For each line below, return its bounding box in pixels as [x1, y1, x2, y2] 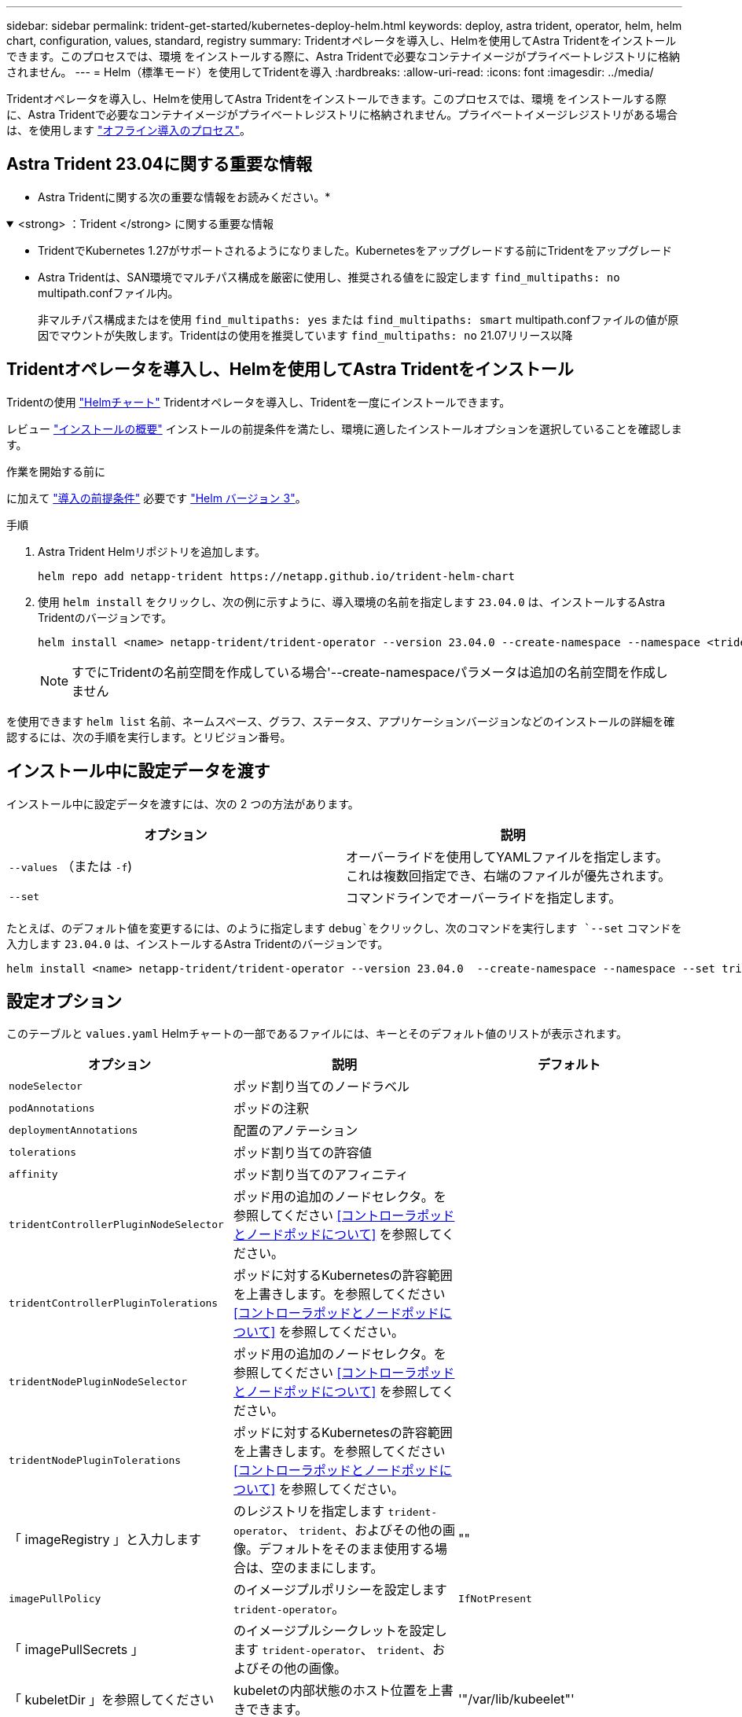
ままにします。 [296, 1560, 384, 1576]
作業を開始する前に [6, 464, 105, 478]
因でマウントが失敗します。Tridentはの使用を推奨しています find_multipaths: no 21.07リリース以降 [38, 328, 573, 342]
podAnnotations [9, 1101, 95, 1114]
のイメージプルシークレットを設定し [233, 1623, 447, 1639]
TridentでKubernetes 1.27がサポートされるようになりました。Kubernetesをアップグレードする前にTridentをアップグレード [38, 243, 673, 257]
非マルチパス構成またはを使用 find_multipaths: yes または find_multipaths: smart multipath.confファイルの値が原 [38, 312, 679, 326]
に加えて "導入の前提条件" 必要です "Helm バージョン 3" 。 [6, 491, 307, 505]
